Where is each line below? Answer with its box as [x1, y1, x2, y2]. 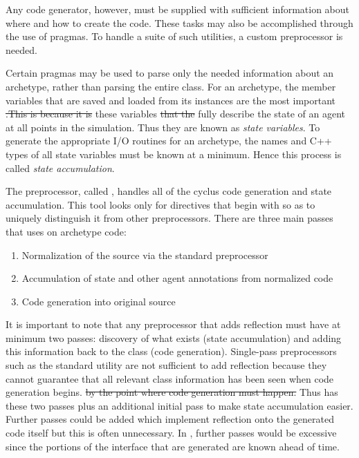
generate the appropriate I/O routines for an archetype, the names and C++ [6, 133, 332, 148]
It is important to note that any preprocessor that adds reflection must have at [6, 317, 341, 332]
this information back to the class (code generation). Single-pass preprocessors [6, 344, 337, 359]
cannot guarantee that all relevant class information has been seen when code [6, 371, 334, 385]
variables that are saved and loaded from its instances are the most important [6, 93, 336, 107]
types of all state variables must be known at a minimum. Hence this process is [6, 146, 342, 161]
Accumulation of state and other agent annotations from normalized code [21, 271, 333, 285]
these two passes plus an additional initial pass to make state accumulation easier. [6, 398, 353, 412]
